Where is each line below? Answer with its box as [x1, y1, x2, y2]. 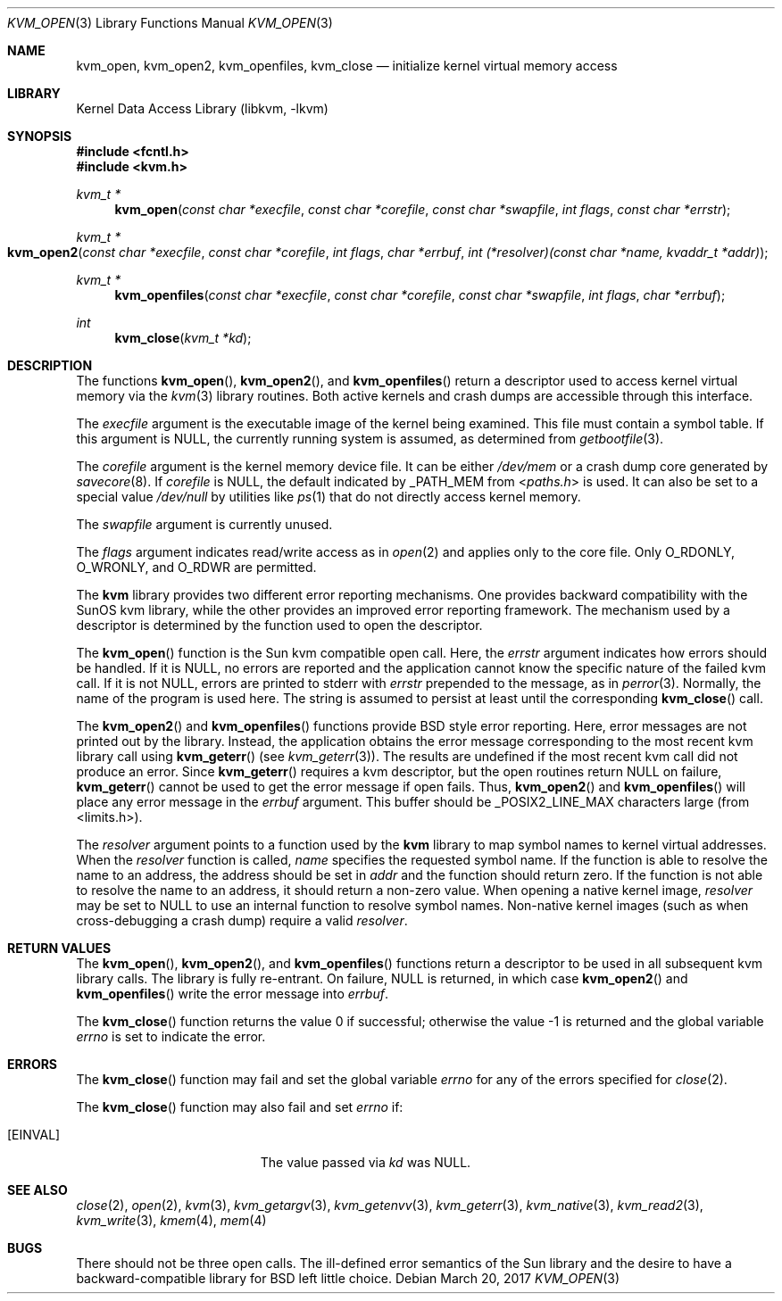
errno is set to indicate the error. [76, 1029, 266, 1044]
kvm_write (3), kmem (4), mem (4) [76, 1213, 267, 1228]
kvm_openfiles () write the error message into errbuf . [76, 986, 388, 1001]
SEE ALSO [7, 1182, 68, 1197]
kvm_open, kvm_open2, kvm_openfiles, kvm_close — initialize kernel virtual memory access [76, 58, 618, 73]
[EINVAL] [7, 1127, 61, 1142]
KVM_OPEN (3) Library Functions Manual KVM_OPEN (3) [7, 15, 333, 30]
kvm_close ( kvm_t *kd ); [114, 330, 252, 345]
